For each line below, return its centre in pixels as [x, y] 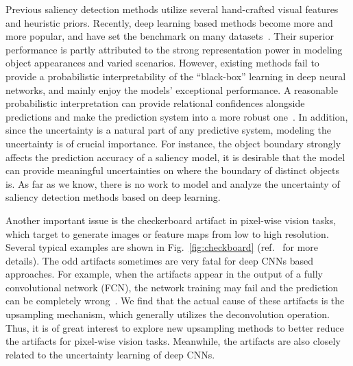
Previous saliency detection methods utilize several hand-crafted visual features [172, 9]
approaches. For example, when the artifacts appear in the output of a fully [164, 274]
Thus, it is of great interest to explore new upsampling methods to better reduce [175, 327]
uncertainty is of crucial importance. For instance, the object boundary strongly [173, 143]
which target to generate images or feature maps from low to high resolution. [167, 233]
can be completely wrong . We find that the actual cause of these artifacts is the [175, 301]
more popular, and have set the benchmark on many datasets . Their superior [170, 36]
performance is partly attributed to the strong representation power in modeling [174, 49]
